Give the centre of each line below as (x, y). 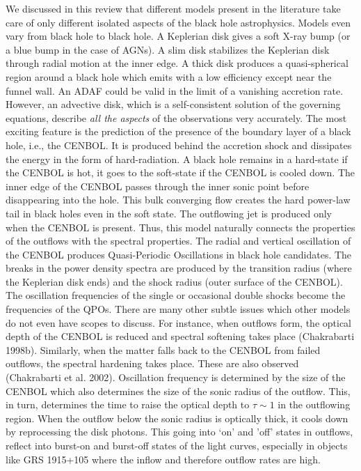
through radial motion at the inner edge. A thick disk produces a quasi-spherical (177, 63)
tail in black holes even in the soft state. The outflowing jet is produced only (169, 213)
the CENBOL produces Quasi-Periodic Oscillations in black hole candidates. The (179, 254)
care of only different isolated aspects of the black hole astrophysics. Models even (178, 22)
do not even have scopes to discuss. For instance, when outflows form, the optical (178, 322)
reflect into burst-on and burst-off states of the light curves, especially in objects (177, 445)
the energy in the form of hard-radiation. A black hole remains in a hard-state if (177, 159)
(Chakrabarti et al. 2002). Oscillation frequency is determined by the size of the (176, 377)
